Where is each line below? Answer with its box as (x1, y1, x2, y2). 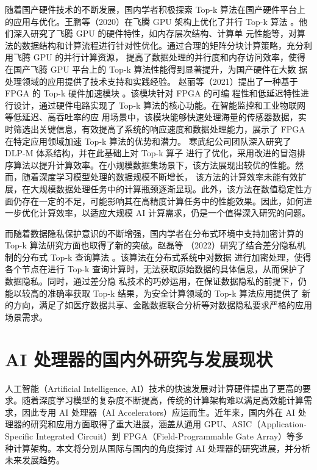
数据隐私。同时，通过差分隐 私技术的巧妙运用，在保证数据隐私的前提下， (5, 275, 298, 287)
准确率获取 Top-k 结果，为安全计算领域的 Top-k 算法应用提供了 (47, 286, 299, 299)
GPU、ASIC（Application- (204, 418, 307, 430)
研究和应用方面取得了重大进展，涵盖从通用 (30, 418, 201, 430)
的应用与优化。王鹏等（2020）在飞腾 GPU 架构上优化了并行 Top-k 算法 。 (5, 15, 299, 27)
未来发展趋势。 (5, 454, 65, 466)
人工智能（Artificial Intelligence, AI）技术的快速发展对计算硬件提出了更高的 (5, 381, 303, 394)
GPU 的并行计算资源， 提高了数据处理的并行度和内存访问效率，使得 (33, 51, 306, 63)
